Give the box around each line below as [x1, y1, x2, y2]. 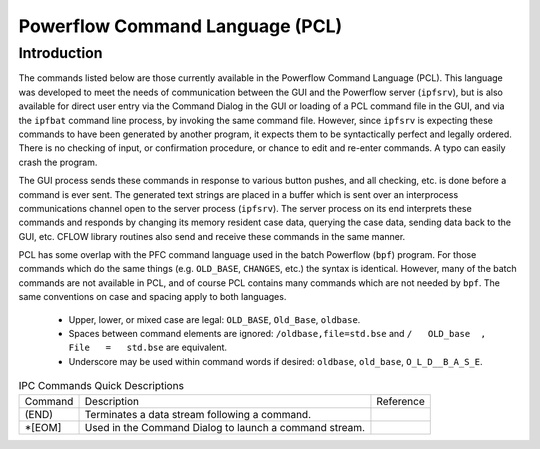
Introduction [18, 44, 103, 62]
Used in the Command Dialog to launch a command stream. [84, 420, 365, 434]
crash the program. [18, 156, 98, 168]
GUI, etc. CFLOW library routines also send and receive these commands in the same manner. [18, 230, 406, 242]
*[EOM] [24, 420, 62, 434]
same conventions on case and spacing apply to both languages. [18, 291, 287, 303]
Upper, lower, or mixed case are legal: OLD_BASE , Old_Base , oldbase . [68, 313, 361, 325]
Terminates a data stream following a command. [84, 407, 312, 421]
